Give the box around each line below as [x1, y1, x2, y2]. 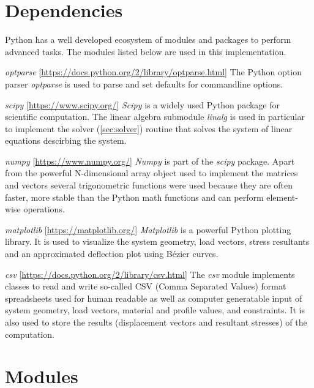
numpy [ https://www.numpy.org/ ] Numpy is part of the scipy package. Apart [5, 154, 295, 167]
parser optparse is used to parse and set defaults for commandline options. [5, 77, 283, 90]
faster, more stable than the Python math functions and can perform [5, 190, 264, 203]
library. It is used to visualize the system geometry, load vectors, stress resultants [5, 235, 310, 248]
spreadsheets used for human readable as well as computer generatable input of [5, 291, 302, 304]
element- [266, 190, 298, 203]
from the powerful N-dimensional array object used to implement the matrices [5, 166, 298, 179]
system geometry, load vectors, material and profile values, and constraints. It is [5, 304, 305, 316]
